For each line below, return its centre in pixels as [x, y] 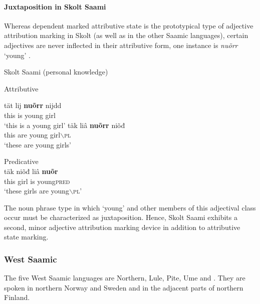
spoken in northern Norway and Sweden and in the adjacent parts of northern [124, 287]
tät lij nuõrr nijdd [33, 105]
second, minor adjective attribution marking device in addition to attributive [122, 227]
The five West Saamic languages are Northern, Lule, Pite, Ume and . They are [125, 278]
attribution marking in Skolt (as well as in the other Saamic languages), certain [126, 35]
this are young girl [32, 135]
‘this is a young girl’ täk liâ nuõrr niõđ [65, 125]
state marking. [26, 237]
